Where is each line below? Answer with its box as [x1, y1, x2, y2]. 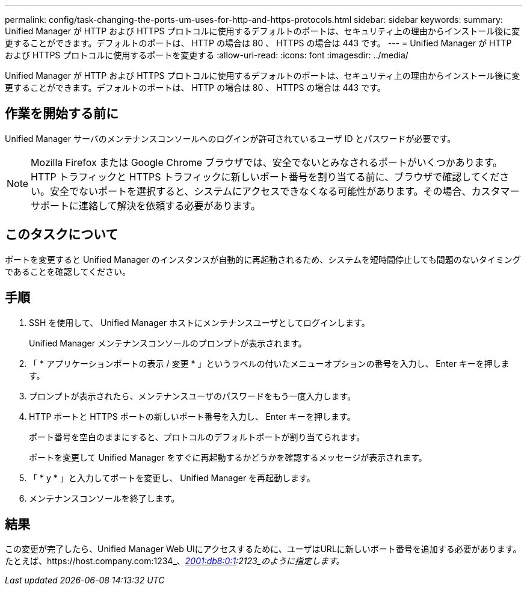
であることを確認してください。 [5, 266, 131, 277]
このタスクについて [5, 227, 119, 242]
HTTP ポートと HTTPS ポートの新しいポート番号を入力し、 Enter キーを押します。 [29, 411, 356, 422]
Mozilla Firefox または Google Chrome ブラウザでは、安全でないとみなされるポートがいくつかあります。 [31, 156, 503, 168]
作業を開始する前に [5, 106, 119, 121]
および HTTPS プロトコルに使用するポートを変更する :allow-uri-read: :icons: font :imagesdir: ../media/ [5, 50, 408, 60]
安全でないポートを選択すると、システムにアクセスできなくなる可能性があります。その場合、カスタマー [50, 185, 520, 197]
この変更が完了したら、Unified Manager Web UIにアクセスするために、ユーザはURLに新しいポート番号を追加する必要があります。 [5, 544, 522, 555]
